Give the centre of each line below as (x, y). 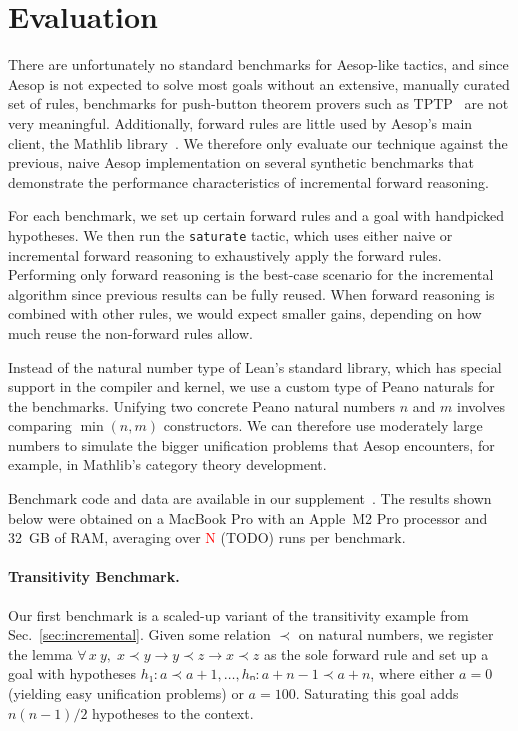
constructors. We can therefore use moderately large (323, 425)
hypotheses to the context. (173, 712)
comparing (40, 425)
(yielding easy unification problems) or (126, 693)
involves (481, 405)
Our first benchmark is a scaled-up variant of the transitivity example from (238, 614)
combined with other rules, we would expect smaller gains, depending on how (245, 313)
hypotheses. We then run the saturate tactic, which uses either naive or (230, 234)
